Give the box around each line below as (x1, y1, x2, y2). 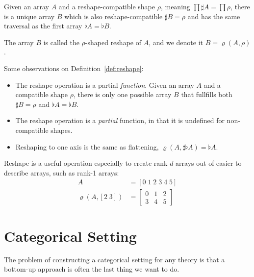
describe (4, 167, 28, 177)
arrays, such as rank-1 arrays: (30, 167, 119, 177)
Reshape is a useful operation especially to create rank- (4, 158, 170, 168)
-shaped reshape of (85, 37, 141, 47)
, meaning (160, 1, 190, 11)
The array (4, 37, 34, 47)
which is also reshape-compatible (64, 11, 163, 21)
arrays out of (176, 158, 214, 168)
